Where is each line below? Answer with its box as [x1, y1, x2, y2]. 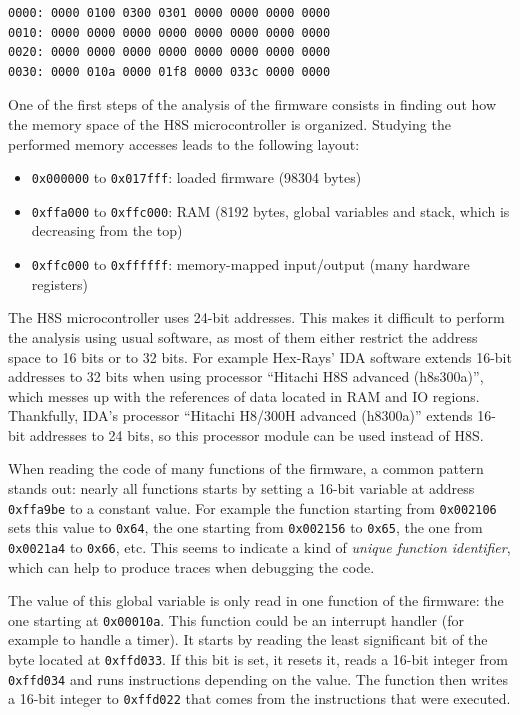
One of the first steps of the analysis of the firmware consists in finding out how [8, 94, 496, 115]
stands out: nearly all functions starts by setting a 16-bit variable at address [8, 478, 475, 499]
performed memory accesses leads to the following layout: [8, 133, 360, 154]
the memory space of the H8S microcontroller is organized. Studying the [8, 113, 451, 134]
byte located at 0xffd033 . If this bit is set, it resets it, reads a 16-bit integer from [8, 649, 509, 670]
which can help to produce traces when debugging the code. [8, 556, 375, 577]
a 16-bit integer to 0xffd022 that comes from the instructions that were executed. [8, 688, 511, 709]
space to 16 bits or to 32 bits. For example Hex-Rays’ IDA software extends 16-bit [8, 346, 512, 367]
